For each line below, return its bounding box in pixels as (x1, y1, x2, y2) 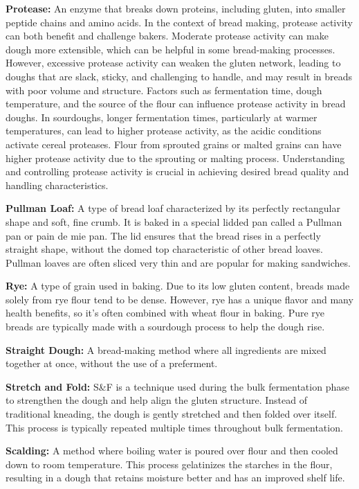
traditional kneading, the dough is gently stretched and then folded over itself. (6, 407, 338, 421)
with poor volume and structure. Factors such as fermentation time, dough (6, 82, 322, 97)
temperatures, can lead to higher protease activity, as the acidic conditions (6, 123, 322, 138)
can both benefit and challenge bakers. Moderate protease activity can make (6, 28, 329, 43)
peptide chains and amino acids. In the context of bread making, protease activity (6, 15, 353, 29)
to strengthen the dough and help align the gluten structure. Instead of (6, 393, 307, 407)
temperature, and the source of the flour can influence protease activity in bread (6, 96, 346, 111)
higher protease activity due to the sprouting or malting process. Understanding (6, 150, 345, 165)
